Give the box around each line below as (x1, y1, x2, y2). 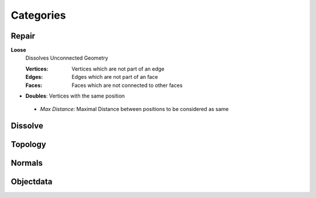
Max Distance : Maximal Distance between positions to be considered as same (40, 106, 229, 113)
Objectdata (11, 177, 53, 187)
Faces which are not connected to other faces (71, 82, 183, 89)
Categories (11, 9, 66, 22)
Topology (11, 140, 46, 150)
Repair (11, 31, 35, 41)
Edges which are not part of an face (71, 74, 158, 81)
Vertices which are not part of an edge (71, 65, 165, 72)
